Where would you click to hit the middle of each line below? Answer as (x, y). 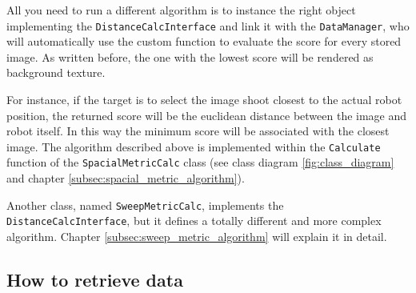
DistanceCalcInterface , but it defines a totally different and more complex (194, 221)
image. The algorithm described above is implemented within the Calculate (194, 146)
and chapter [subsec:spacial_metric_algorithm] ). (126, 178)
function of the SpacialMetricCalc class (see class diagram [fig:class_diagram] (200, 162)
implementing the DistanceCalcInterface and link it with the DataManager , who (208, 25)
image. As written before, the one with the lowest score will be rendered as (190, 56)
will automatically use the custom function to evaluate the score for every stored (204, 41)
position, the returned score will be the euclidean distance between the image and (207, 115)
